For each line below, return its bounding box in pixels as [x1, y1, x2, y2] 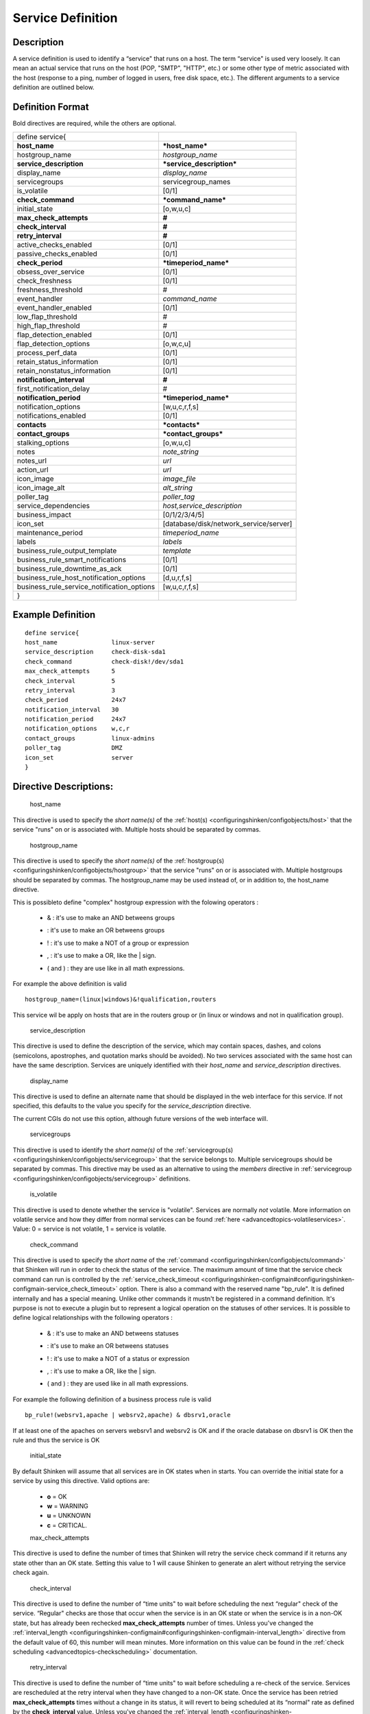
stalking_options [16, 437, 70, 447]
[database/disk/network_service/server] [162, 518, 293, 528]
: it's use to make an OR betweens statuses [47, 1342, 169, 1350]
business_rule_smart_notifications [16, 555, 127, 564]
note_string [162, 446, 199, 456]
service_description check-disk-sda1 [25, 648, 166, 656]
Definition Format [12, 101, 89, 113]
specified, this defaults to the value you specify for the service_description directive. [12, 1102, 251, 1110]
